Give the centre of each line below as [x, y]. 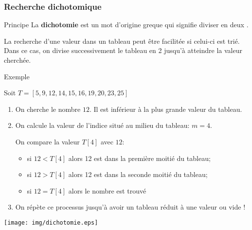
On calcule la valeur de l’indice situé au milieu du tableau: [102, 125]
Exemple [17, 76]
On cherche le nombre [48, 109]
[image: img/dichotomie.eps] [51, 222]
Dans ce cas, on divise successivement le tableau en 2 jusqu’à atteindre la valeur [123, 50]
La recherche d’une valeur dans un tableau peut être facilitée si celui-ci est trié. [122, 41]
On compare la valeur [47, 141]
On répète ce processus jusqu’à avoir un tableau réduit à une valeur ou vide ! [130, 207]
